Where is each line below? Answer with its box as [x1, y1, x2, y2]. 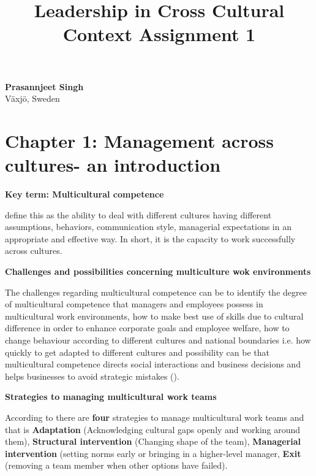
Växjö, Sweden [5, 92, 60, 105]
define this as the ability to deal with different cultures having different [5, 208, 272, 221]
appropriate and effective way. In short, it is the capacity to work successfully [5, 232, 296, 245]
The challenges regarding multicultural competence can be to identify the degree [5, 285, 307, 298]
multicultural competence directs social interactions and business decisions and [5, 358, 301, 370]
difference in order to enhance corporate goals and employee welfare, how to [5, 321, 290, 334]
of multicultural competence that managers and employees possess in [5, 297, 263, 310]
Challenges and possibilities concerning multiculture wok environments [5, 265, 311, 278]
